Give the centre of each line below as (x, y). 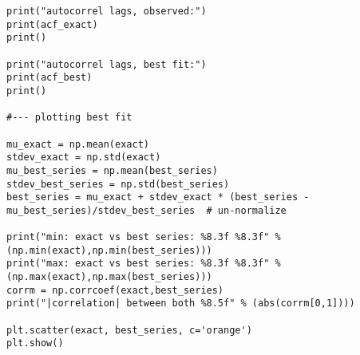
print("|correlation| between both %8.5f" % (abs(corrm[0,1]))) (181, 304)
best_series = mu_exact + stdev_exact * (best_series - (158, 197)
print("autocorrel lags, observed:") (107, 11)
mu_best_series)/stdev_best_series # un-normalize (146, 210)
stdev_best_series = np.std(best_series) (118, 184)
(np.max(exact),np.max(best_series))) (109, 277)
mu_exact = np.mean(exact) (78, 144)
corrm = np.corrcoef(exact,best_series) (115, 290)
